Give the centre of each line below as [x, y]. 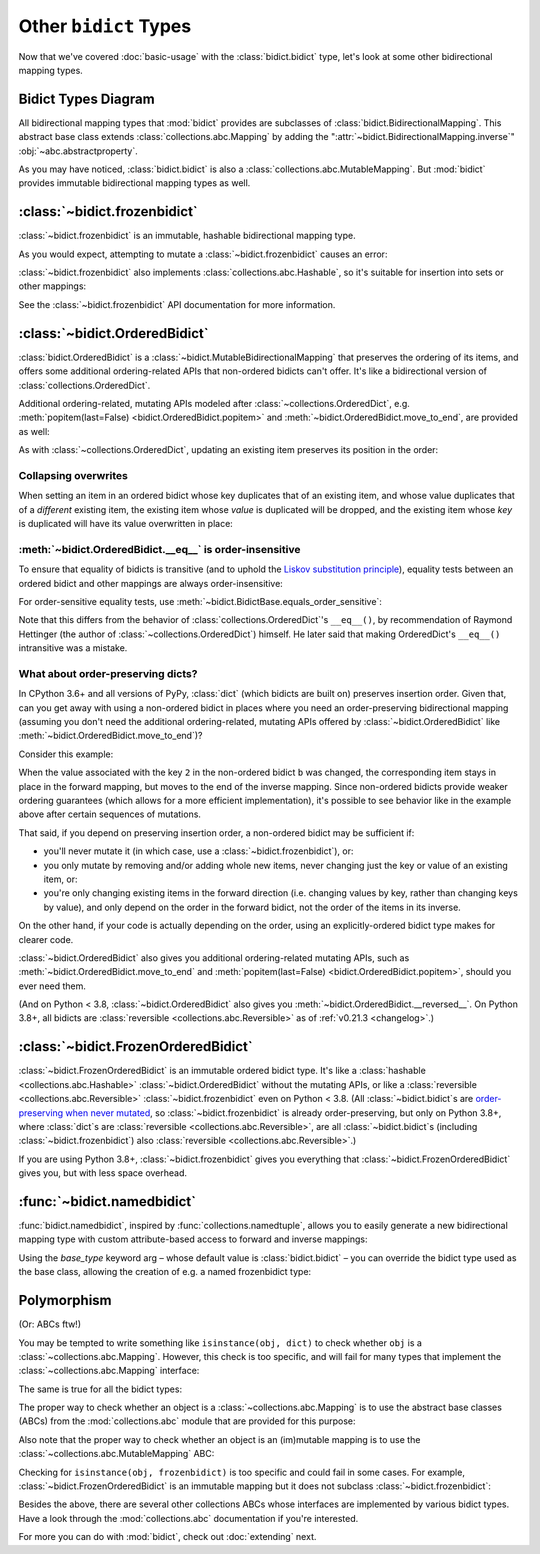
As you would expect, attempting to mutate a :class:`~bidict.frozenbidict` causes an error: [203, 254]
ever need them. [52, 986]
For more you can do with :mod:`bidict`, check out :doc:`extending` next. [167, 1537]
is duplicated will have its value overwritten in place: [126, 524]
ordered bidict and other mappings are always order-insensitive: [151, 583]
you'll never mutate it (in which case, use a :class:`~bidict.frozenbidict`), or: [198, 851]
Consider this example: [66, 754]
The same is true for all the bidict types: [100, 1389]
